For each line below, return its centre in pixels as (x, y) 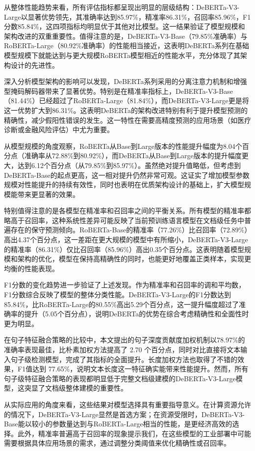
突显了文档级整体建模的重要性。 (76, 388)
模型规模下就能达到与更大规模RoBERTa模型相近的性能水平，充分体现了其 (122, 55)
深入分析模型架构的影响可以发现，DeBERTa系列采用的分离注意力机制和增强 (126, 81)
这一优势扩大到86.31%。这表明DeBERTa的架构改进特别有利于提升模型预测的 (126, 110)
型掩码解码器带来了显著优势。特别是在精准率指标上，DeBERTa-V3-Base (118, 91)
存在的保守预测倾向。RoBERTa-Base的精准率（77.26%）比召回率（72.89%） (129, 230)
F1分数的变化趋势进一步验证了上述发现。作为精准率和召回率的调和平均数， (125, 285)
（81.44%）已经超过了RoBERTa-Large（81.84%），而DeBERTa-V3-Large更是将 (127, 100)
